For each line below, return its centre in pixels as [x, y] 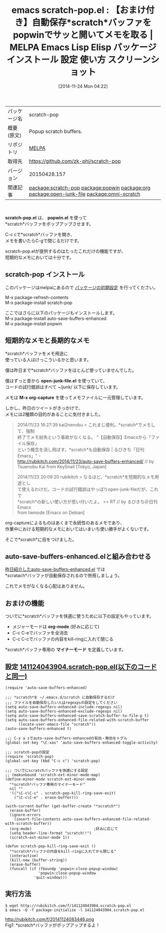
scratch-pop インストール [45, 275]
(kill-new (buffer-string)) [39, 860]
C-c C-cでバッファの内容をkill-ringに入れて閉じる [63, 639]
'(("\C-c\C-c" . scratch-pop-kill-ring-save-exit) [63, 793]
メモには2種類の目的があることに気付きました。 [54, 414]
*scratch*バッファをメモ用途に [37, 353]
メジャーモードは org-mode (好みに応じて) [56, 627]
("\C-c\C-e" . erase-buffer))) [46, 798]
